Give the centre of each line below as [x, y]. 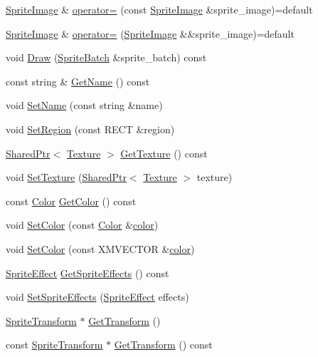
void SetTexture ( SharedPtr [66, 177]
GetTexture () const [164, 153]
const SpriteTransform [54, 345]
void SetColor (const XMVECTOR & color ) [100, 248]
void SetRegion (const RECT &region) [90, 129]
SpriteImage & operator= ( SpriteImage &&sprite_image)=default [150, 33]
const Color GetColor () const [71, 201]
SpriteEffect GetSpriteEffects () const [88, 273]
